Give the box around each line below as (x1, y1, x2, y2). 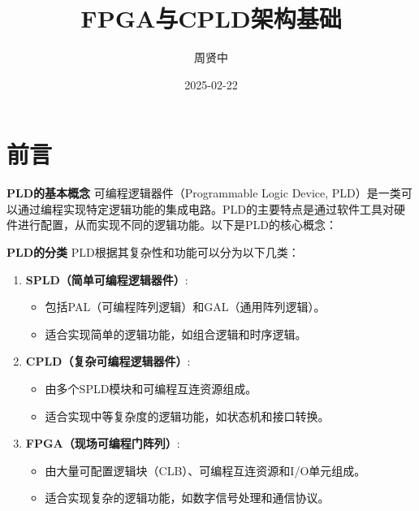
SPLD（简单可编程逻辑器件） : (25, 271, 188, 288)
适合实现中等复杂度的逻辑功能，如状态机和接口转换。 (45, 407, 330, 424)
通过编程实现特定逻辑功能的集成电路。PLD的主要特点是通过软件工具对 (17, 200, 394, 217)
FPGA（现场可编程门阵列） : (25, 435, 180, 452)
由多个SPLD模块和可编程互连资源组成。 (45, 380, 257, 396)
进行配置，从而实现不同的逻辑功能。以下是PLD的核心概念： (17, 216, 337, 233)
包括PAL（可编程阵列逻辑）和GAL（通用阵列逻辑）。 (45, 298, 326, 315)
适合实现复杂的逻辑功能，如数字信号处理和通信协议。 (45, 489, 330, 506)
